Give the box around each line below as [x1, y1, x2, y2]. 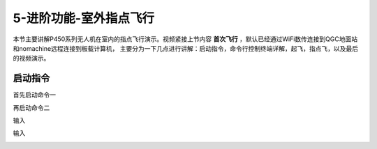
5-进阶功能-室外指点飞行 [13, 10, 155, 26]
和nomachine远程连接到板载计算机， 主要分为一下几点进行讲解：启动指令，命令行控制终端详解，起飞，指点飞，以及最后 [13, 44, 359, 52]
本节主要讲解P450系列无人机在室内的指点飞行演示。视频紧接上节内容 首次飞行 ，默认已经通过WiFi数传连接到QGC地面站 [13, 35, 358, 43]
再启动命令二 [13, 103, 50, 111]
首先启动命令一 [13, 91, 56, 99]
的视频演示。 [13, 54, 50, 63]
